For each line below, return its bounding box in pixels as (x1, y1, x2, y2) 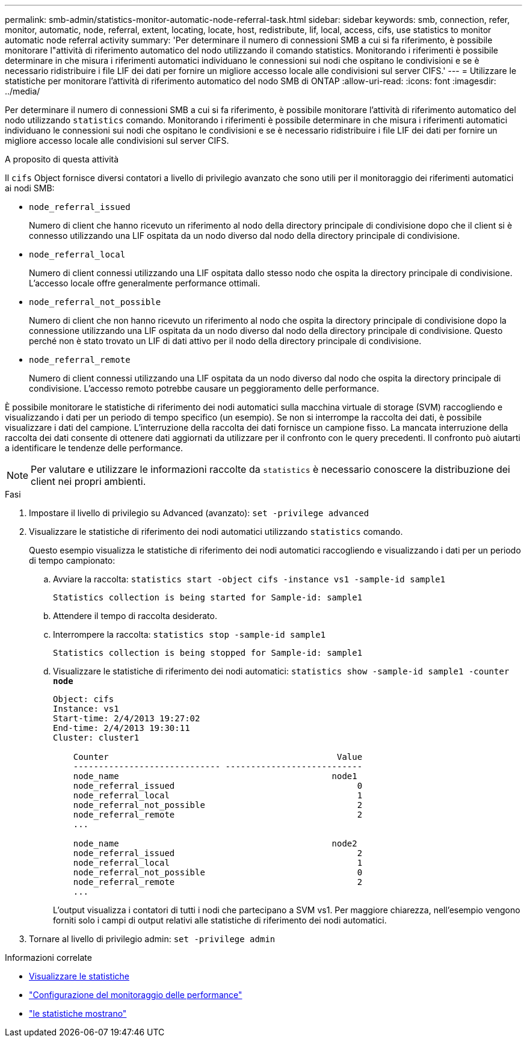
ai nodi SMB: (5, 183, 55, 193)
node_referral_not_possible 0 (73, 868, 363, 877)
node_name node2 (73, 839, 357, 848)
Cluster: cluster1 (53, 733, 140, 742)
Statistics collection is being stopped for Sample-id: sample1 (53, 648, 363, 658)
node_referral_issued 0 (73, 781, 363, 791)
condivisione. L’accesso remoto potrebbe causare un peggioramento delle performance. (29, 383, 379, 393)
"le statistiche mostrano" (29, 1008, 127, 1019)
